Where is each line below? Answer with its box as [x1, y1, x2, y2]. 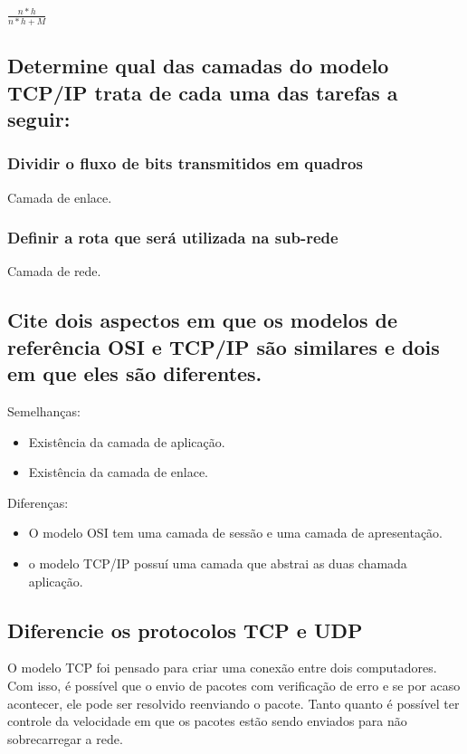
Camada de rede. [7, 262, 101, 281]
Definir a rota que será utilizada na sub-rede [7, 226, 338, 249]
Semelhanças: [7, 402, 81, 420]
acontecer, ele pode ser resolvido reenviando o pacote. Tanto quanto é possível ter [7, 693, 460, 712]
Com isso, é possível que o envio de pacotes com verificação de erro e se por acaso [7, 675, 461, 694]
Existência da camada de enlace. [28, 463, 208, 482]
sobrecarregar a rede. [7, 729, 123, 748]
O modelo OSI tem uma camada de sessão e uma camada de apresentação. [28, 523, 443, 542]
